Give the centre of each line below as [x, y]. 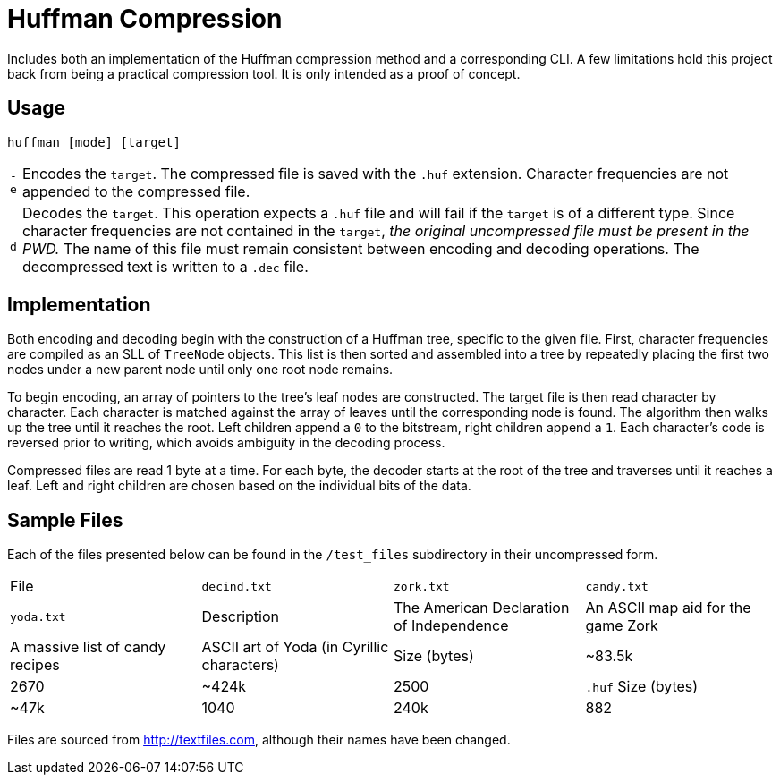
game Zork [622, 626]
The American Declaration [482, 608]
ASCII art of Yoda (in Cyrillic [295, 647]
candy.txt [617, 586]
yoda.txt [38, 616]
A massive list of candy [88, 647]
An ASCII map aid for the [668, 608]
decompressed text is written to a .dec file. [165, 266]
